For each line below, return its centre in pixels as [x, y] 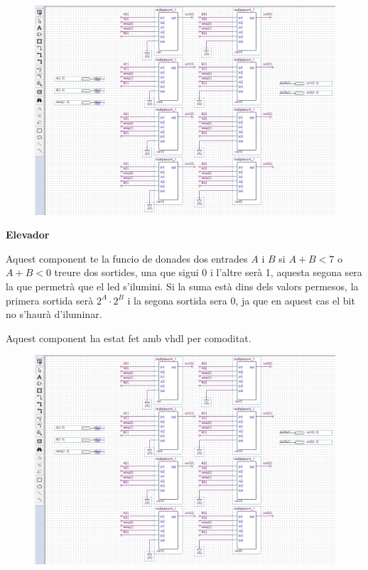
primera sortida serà [50, 300]
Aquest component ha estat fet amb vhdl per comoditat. [129, 338]
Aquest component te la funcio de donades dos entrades [127, 258]
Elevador [28, 235]
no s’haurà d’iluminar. [54, 314]
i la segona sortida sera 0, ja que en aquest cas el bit [241, 300]
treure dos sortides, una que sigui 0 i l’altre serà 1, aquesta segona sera [208, 272]
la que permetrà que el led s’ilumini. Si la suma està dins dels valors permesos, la [182, 286]
